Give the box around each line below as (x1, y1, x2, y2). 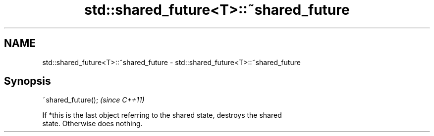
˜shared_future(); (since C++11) (42, 96, 145, 104)
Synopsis (4, 75, 51, 88)
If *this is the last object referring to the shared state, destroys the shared (42, 111, 282, 120)
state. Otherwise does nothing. (42, 119, 143, 128)
